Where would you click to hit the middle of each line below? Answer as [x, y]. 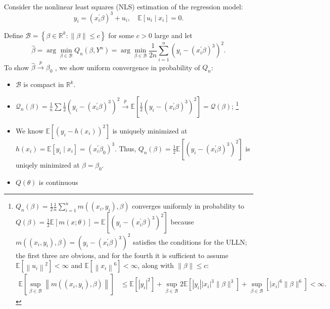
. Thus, [125, 148]
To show [17, 67]
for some [121, 35]
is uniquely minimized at [150, 130]
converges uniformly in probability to [188, 206]
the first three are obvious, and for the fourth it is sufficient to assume [122, 255]
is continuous [59, 182]
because [182, 222]
